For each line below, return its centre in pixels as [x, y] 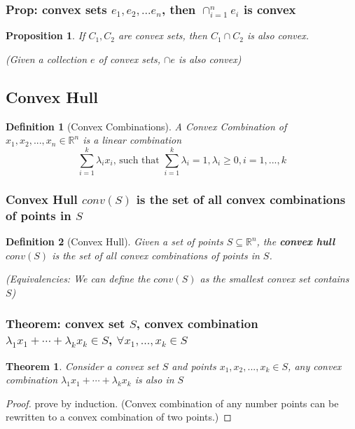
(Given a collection [47, 59]
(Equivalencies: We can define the [78, 279]
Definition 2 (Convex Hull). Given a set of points [114, 241]
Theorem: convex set [65, 324]
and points [194, 366]
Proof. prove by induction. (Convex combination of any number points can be [172, 403]
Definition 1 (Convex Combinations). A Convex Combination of [146, 126]
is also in [154, 380]
